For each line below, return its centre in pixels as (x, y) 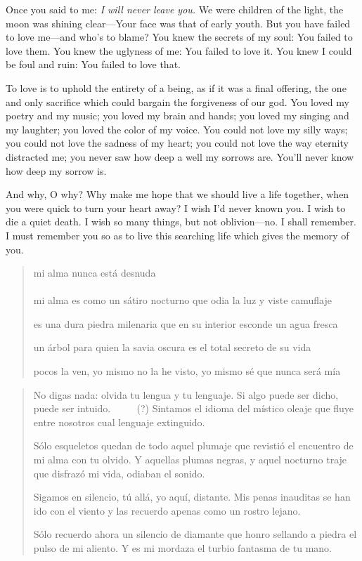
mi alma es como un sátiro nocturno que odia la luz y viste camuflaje (182, 300)
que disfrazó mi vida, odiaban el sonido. (119, 473)
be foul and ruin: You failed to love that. (93, 64)
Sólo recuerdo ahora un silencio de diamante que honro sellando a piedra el (195, 534)
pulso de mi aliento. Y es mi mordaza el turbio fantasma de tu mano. (182, 548)
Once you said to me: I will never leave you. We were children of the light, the (175, 9)
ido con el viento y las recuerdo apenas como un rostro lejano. (167, 510)
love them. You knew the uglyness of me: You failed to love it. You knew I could (179, 50)
